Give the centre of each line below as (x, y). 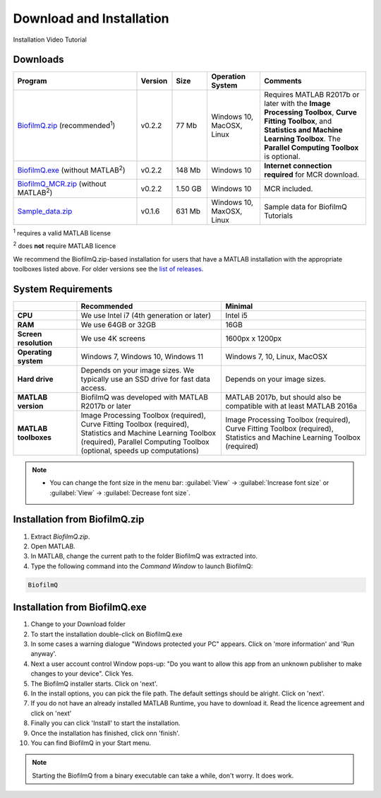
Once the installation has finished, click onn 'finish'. (105, 733)
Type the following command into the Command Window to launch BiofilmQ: (142, 566)
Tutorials (278, 216)
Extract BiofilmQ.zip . (60, 536)
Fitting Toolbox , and (298, 122)
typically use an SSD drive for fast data (146, 379)
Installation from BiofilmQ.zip (79, 520)
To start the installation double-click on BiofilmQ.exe (107, 634)
